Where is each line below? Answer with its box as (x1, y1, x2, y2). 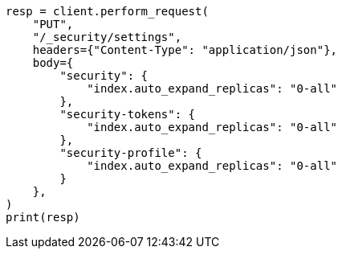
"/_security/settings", (32, 31, 182, 43)
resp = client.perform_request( (6, 5, 209, 18)
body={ (32, 56, 74, 69)
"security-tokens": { (59, 108, 196, 121)
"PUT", (32, 18, 74, 31)
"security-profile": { (59, 146, 202, 159)
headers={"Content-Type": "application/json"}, (32, 43, 338, 56)
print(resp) (6, 211, 80, 224)
